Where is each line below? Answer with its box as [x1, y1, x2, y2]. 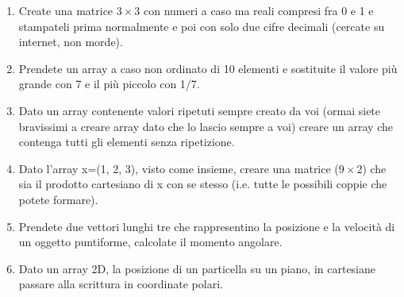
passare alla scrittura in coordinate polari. [18, 276, 223, 292]
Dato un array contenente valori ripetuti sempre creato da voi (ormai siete [18, 102, 381, 118]
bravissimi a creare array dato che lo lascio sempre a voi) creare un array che [18, 118, 393, 134]
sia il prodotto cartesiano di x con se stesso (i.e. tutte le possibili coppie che [18, 175, 387, 192]
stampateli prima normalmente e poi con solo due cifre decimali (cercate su [18, 17, 385, 34]
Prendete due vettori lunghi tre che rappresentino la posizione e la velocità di [18, 218, 395, 234]
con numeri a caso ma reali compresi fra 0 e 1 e [143, 2, 374, 18]
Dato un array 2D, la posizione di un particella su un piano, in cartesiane [18, 260, 375, 276]
